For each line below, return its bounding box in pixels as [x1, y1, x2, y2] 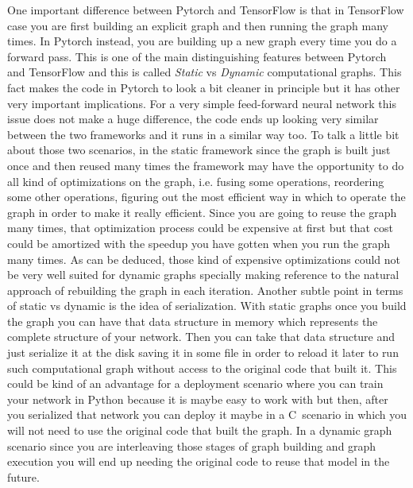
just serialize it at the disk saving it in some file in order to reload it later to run [7, 344, 399, 361]
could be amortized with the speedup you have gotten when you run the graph [7, 234, 391, 251]
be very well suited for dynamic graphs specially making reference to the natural [7, 266, 399, 283]
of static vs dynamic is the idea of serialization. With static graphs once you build [7, 297, 407, 314]
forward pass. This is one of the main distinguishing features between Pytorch [7, 48, 387, 64]
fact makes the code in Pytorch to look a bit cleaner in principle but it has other [7, 79, 400, 95]
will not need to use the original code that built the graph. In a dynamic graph [7, 422, 392, 439]
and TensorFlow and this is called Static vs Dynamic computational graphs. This [7, 64, 402, 80]
